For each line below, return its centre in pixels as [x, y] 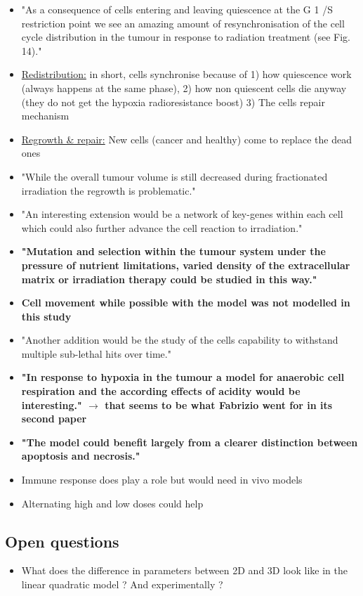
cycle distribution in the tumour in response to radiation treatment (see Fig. [186, 37]
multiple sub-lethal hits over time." [96, 353]
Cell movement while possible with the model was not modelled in [186, 303]
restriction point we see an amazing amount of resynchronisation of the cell [183, 23]
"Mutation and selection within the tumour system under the [173, 251]
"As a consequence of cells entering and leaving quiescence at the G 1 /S [177, 9]
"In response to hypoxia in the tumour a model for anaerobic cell [183, 377]
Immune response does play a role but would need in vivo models [162, 480]
